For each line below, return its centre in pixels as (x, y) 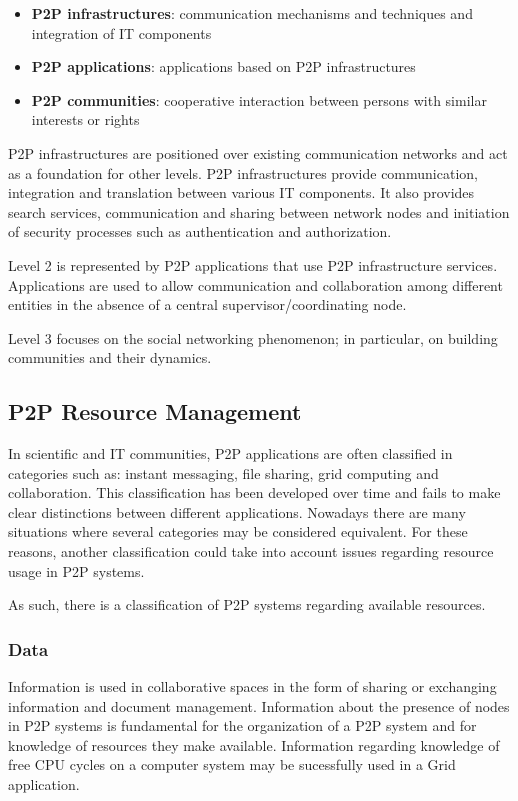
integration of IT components (121, 32)
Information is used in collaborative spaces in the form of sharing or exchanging (252, 686)
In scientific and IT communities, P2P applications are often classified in (230, 453)
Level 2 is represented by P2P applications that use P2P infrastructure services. (253, 264)
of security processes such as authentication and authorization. (200, 231)
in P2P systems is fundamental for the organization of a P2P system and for (242, 725)
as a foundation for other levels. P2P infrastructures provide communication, (243, 172)
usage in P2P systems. (76, 570)
